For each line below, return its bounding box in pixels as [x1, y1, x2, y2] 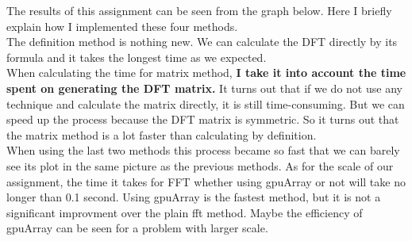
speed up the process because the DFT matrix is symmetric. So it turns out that [6, 111, 399, 128]
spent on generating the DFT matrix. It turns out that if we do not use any [6, 79, 402, 96]
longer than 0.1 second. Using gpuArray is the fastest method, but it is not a [6, 189, 381, 205]
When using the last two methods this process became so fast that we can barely [6, 142, 400, 159]
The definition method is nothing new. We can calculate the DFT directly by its [6, 33, 398, 50]
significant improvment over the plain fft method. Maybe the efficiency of [6, 204, 363, 220]
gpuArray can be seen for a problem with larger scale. [6, 220, 268, 236]
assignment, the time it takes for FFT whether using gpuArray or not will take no [6, 173, 406, 189]
